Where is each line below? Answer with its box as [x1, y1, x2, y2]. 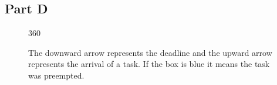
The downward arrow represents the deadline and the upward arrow [28, 46, 272, 58]
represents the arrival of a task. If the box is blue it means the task [28, 58, 270, 70]
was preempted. [28, 69, 85, 81]
